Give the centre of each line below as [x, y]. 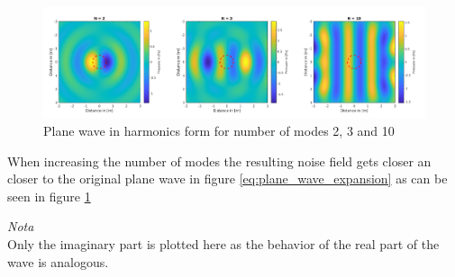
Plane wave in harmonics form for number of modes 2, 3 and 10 [219, 131]
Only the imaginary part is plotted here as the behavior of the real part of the [223, 244]
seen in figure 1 [49, 196]
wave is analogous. [58, 261]
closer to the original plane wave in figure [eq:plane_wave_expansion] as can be [227, 179]
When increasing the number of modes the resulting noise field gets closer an [219, 161]
